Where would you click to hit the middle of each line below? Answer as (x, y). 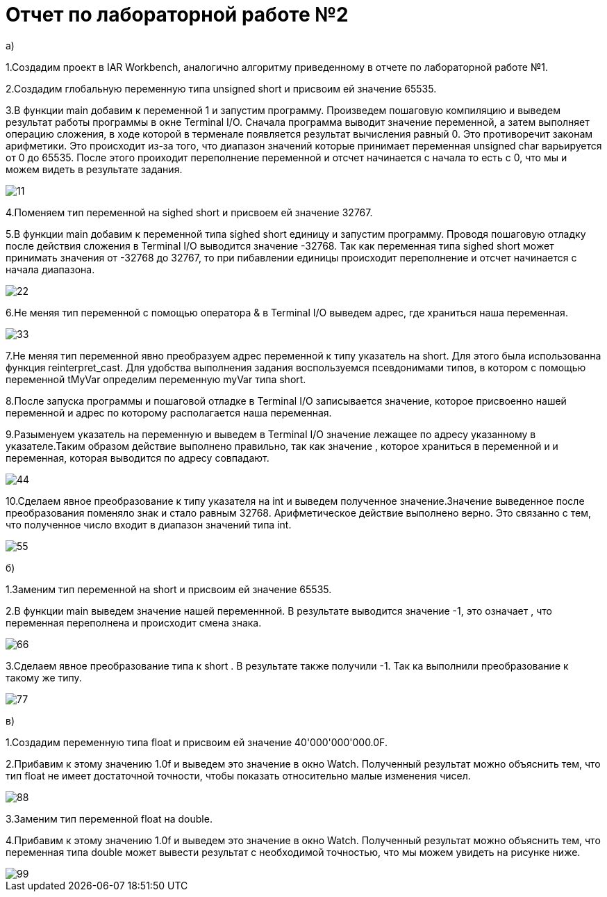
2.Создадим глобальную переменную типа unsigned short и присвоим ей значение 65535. (221, 88)
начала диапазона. (50, 269)
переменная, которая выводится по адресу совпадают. (138, 458)
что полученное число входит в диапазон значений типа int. (149, 524)
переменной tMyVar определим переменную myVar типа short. (156, 379)
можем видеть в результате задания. (94, 169)
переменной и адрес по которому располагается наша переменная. (169, 412)
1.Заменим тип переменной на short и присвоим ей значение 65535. (169, 589)
